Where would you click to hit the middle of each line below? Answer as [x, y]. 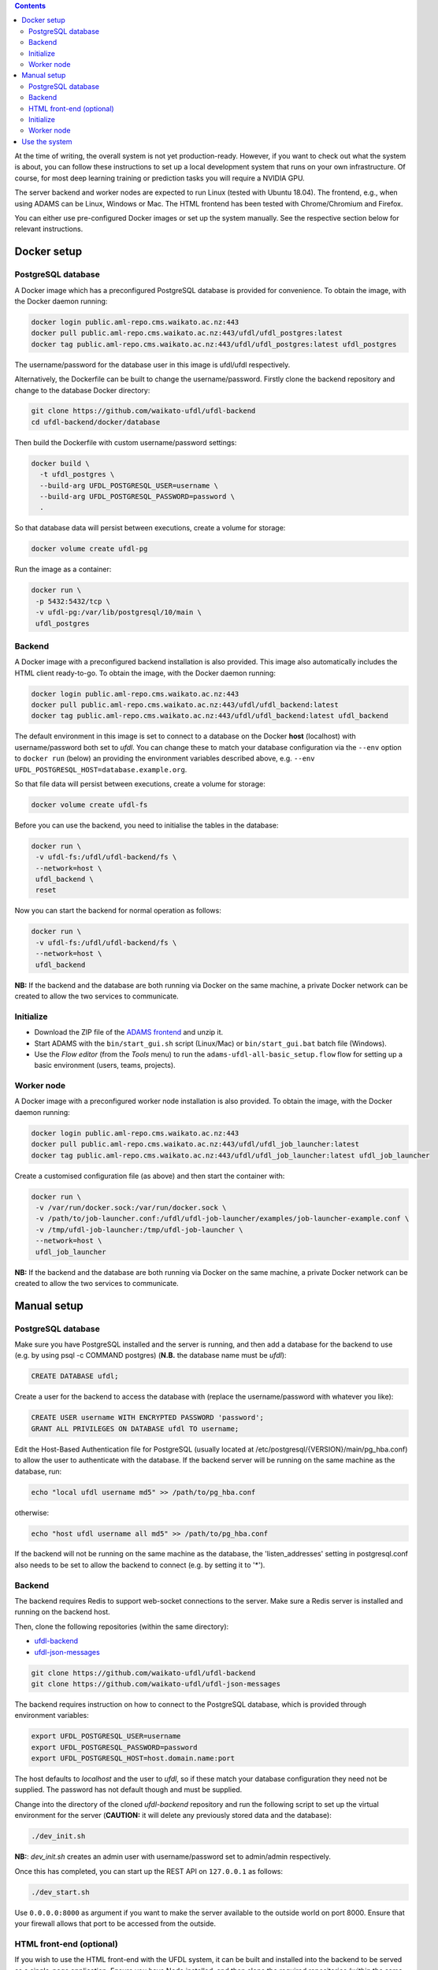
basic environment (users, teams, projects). [105, 1065]
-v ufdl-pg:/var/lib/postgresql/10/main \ [119, 612]
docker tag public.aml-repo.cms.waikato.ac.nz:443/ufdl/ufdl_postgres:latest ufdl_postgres [214, 344]
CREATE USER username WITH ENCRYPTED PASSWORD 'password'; [147, 1418]
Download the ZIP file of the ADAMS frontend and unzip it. [129, 1032]
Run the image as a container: [63, 569]
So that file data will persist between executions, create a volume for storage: [140, 783]
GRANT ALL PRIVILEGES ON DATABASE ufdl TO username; [135, 1429]
